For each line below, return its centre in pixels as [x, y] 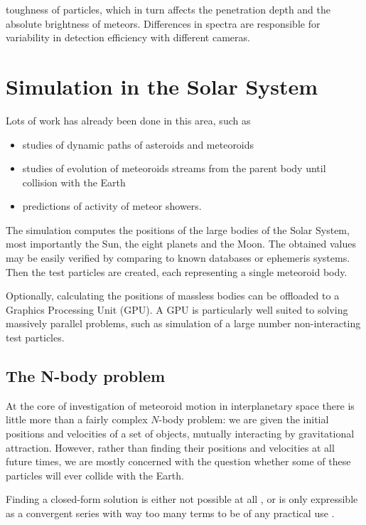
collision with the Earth [74, 182]
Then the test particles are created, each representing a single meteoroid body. [177, 271]
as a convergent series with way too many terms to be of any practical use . [170, 513]
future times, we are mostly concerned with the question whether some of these [178, 461]
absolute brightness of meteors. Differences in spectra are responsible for [163, 23]
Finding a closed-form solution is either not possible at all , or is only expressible [182, 499]
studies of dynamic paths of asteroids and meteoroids [138, 144]
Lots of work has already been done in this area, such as [128, 120]
